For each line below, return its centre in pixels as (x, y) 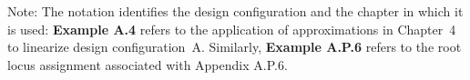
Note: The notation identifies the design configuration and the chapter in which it (235, 11)
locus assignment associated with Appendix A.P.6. (148, 64)
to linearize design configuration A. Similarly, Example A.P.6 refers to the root (235, 47)
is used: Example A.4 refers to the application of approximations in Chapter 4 (232, 29)
